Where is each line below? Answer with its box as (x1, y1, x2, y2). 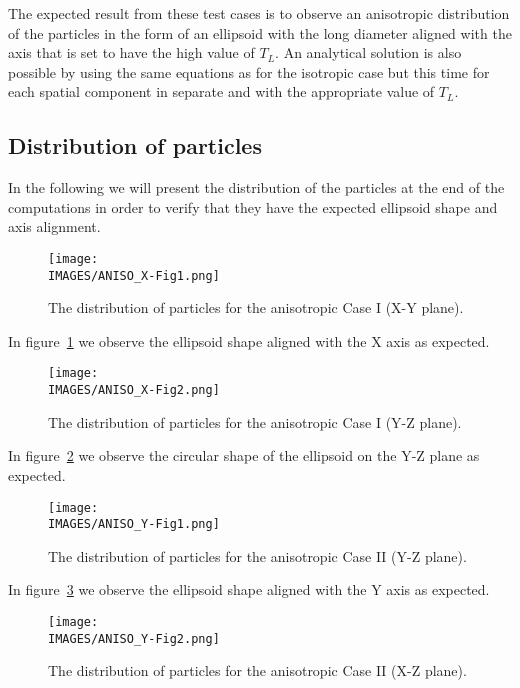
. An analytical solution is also (275, 42, 462, 63)
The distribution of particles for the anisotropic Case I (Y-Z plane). (48, 411, 462, 432)
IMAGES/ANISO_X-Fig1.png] (48, 268, 220, 283)
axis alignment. (8, 216, 101, 237)
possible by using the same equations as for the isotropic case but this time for (8, 61, 490, 82)
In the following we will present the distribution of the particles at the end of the (8, 177, 505, 198)
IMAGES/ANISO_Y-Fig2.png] (48, 631, 220, 646)
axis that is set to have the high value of (8, 42, 255, 63)
